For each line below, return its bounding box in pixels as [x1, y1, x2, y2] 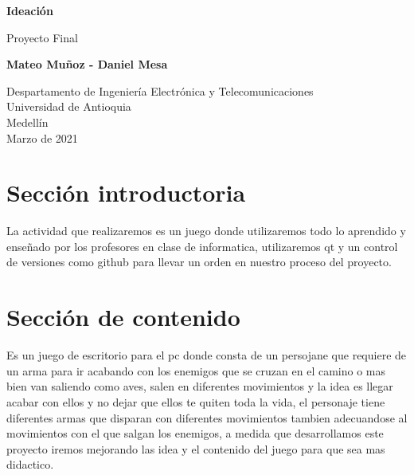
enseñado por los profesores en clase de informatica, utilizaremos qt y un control [6, 237, 398, 254]
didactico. [6, 456, 54, 473]
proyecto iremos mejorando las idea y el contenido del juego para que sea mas [6, 440, 385, 457]
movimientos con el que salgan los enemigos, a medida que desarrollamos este [6, 425, 384, 442]
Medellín [6, 113, 49, 130]
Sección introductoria [6, 176, 246, 209]
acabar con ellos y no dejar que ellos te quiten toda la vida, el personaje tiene [6, 393, 385, 410]
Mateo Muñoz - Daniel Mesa [6, 56, 168, 73]
